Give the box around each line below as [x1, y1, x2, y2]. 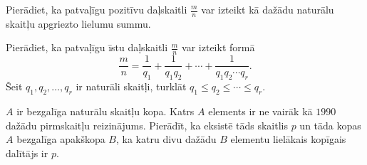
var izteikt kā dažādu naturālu [201, 2, 334, 16]
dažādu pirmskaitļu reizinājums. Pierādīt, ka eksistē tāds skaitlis [6, 117, 288, 132]
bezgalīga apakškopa [16, 132, 105, 147]
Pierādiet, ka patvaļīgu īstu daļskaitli [6, 40, 168, 55]
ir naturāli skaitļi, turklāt [76, 79, 187, 94]
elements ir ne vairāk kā [208, 103, 313, 118]
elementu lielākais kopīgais [230, 132, 346, 147]
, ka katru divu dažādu [116, 132, 217, 147]
